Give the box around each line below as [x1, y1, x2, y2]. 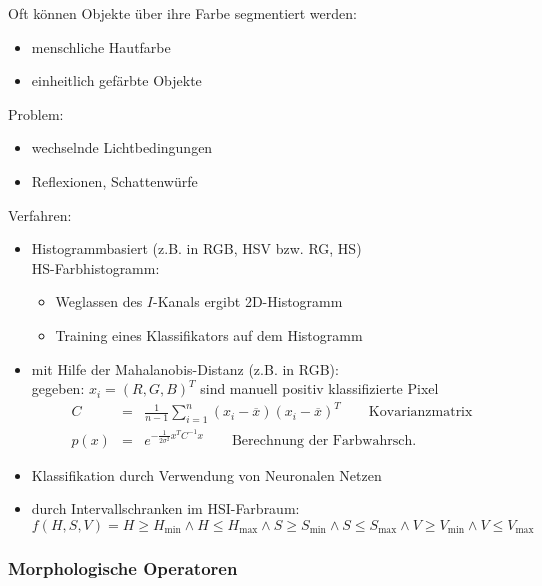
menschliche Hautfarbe [31, 36, 171, 57]
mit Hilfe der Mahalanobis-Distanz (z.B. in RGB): [31, 358, 339, 379]
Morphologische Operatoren [8, 555, 238, 580]
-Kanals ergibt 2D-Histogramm [152, 291, 343, 312]
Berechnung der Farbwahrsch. [231, 433, 417, 448]
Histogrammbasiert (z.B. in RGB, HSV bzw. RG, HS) [31, 238, 362, 259]
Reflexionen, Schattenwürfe [31, 170, 198, 191]
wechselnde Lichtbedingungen [31, 137, 213, 158]
